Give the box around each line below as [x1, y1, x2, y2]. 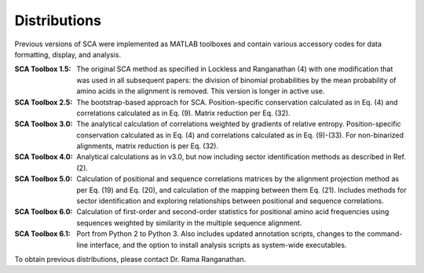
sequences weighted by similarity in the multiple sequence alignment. [76, 218, 302, 227]
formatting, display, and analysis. [14, 49, 122, 59]
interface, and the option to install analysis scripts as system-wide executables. [90, 240, 347, 249]
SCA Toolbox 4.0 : [14, 152, 74, 162]
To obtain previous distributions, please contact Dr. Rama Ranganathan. [14, 254, 247, 264]
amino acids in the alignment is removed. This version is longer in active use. [76, 86, 325, 96]
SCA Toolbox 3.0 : [14, 119, 73, 129]
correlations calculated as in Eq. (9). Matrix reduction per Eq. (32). [76, 108, 291, 118]
